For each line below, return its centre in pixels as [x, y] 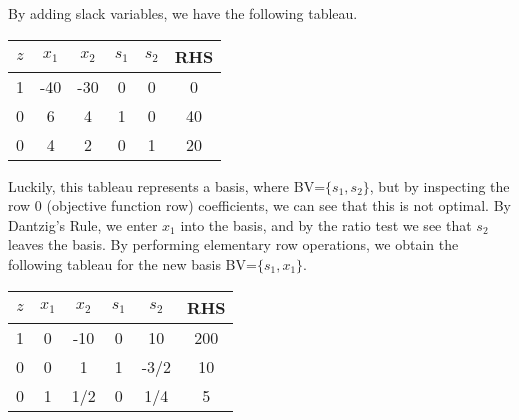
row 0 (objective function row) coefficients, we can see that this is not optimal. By [259, 205]
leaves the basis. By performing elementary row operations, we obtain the [233, 244]
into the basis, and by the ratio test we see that [326, 224]
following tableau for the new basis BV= [132, 263]
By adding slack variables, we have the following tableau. [183, 13]
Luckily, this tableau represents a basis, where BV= [167, 185]
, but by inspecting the [439, 185]
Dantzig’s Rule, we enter [83, 224]
